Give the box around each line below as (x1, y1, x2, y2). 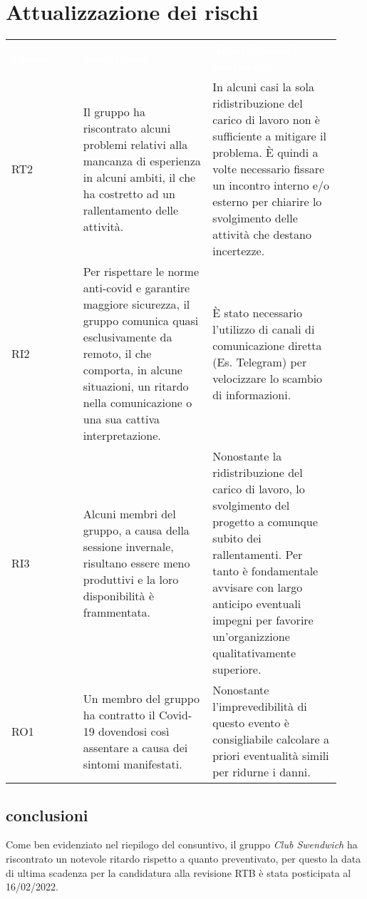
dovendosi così (98, 722, 170, 739)
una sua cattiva (83, 411, 160, 428)
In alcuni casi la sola (212, 78, 315, 96)
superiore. (212, 661, 262, 678)
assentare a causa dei (83, 739, 188, 756)
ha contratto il (83, 706, 155, 723)
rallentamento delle (83, 201, 179, 218)
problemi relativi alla (83, 135, 188, 153)
